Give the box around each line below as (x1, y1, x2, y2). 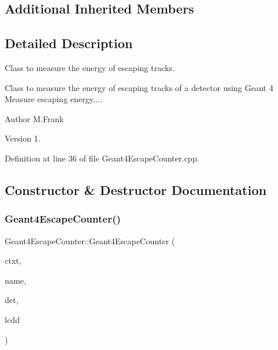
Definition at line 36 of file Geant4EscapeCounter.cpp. (5, 152, 199, 164)
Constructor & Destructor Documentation (5, 180, 267, 198)
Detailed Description (5, 34, 133, 52)
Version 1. (5, 132, 40, 144)
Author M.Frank (5, 112, 64, 124)
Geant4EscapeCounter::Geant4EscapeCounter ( (5, 234, 175, 247)
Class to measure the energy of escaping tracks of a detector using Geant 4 (5, 81, 273, 93)
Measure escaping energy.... (5, 93, 103, 105)
